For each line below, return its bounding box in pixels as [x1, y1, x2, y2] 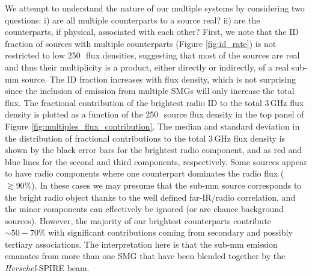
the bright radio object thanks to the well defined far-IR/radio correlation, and [5, 190, 296, 203]
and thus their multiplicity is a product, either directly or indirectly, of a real [5, 60, 289, 73]
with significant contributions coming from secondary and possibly [48, 226, 293, 239]
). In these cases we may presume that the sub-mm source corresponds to [31, 178, 302, 191]
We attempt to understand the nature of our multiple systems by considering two [5, 2, 305, 14]
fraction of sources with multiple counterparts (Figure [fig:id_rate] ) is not [5, 37, 277, 49]
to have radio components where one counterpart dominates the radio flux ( [5, 167, 284, 180]
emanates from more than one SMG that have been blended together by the [5, 249, 286, 262]
